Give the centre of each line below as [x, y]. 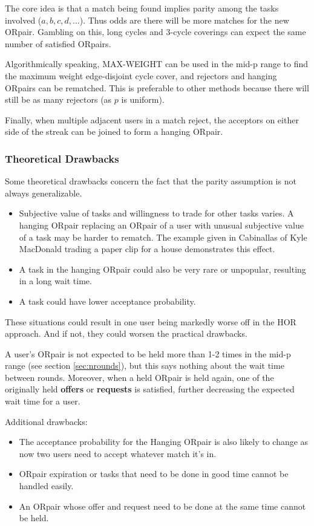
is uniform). [143, 99]
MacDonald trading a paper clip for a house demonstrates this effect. [147, 249]
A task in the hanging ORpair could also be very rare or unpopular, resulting [162, 269]
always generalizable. [44, 193]
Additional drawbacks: [46, 421]
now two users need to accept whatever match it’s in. [118, 453]
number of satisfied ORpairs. [58, 43]
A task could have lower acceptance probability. [107, 301]
